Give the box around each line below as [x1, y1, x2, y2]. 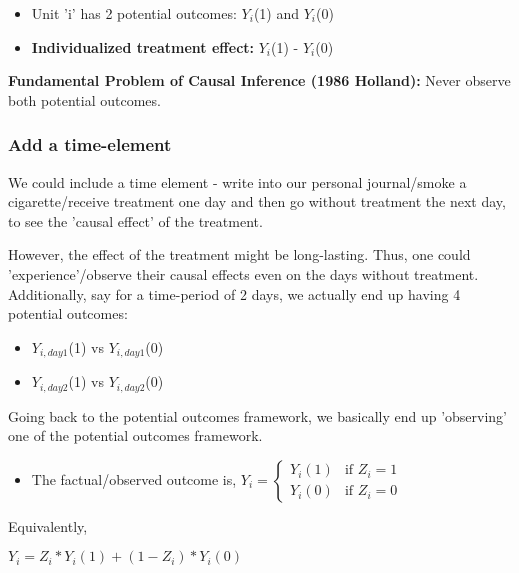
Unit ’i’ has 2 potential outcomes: [31, 3, 237, 23]
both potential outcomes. [8, 89, 161, 110]
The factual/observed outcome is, [31, 468, 237, 489]
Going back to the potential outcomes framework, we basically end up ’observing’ [8, 405, 507, 426]
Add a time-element [8, 132, 172, 157]
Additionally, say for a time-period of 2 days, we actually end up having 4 [8, 283, 461, 304]
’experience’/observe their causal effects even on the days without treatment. [8, 263, 479, 284]
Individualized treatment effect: [31, 36, 255, 57]
